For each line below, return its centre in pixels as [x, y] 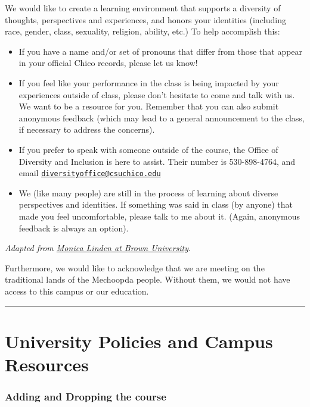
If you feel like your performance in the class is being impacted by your [149, 82]
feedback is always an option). [74, 228]
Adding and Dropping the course [86, 397]
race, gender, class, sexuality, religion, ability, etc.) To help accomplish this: [142, 31]
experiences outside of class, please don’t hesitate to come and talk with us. [157, 94]
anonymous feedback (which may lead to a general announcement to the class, [162, 118]
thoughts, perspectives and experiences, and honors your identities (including [145, 19]
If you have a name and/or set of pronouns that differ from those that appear [161, 51]
